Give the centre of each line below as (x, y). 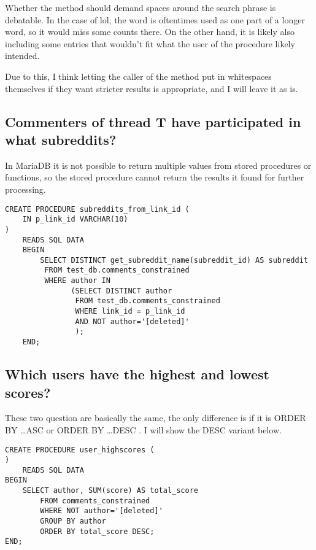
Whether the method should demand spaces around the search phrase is (141, 7)
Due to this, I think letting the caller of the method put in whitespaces (138, 76)
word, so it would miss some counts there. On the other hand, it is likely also (150, 32)
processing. (25, 189)
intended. (22, 56)
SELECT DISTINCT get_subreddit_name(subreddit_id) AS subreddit (174, 260)
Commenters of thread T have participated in (153, 121)
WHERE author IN (77, 281)
